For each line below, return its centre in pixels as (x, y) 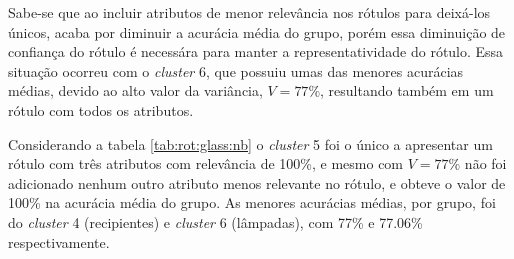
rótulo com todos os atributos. (101, 109)
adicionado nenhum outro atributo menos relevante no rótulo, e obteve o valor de (257, 182)
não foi (485, 163)
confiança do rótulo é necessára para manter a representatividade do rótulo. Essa (256, 51)
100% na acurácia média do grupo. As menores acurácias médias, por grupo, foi (252, 202)
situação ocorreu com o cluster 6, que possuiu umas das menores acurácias (236, 70)
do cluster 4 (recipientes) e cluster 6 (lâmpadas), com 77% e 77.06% (215, 221)
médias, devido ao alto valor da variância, (135, 90)
